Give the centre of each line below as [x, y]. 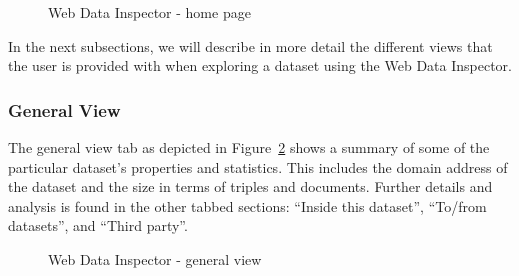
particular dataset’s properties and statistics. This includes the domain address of [258, 166]
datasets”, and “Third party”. [98, 225]
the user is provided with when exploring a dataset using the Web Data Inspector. [260, 65]
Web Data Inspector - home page [149, 12]
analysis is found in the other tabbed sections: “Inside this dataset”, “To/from [247, 205]
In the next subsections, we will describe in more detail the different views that [250, 45]
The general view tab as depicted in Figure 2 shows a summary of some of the [249, 147]
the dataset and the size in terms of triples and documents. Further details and [250, 186]
